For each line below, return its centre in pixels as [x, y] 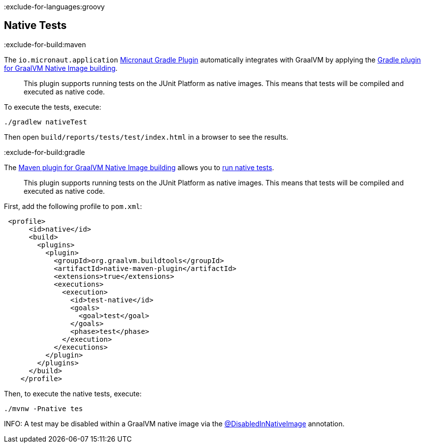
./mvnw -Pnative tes [44, 408]
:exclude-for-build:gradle [45, 152]
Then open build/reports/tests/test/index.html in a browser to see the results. [146, 137]
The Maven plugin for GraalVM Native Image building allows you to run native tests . [139, 167]
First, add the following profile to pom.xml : [73, 206]
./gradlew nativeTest [46, 122]
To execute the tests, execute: [53, 107]
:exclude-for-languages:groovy [54, 7]
